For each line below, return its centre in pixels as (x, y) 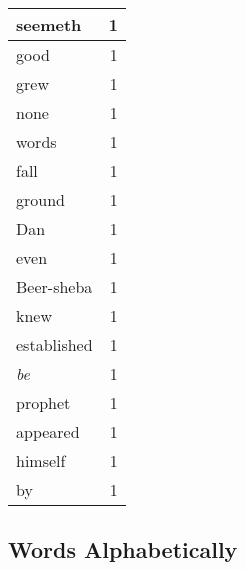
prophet (43, 402)
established (54, 344)
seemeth (49, 24)
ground (40, 199)
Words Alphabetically (123, 549)
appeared (48, 431)
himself (41, 460)
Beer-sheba (54, 286)
